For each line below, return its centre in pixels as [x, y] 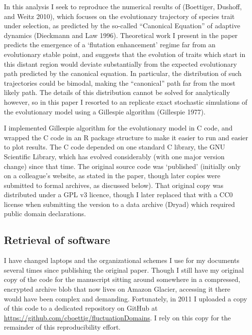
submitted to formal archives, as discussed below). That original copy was [114, 185]
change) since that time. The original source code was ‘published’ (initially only [122, 166]
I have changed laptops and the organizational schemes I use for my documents [122, 260]
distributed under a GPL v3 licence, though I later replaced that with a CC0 [118, 195]
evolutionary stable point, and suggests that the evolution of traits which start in [125, 54]
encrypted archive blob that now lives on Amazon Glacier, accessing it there [117, 289]
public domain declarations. [45, 214]
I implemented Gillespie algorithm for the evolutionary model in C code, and [118, 128]
